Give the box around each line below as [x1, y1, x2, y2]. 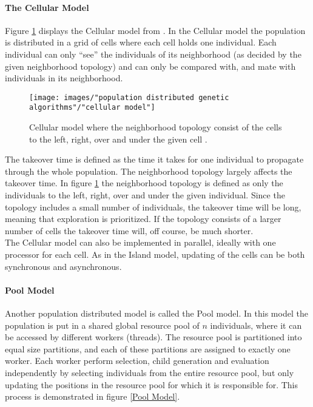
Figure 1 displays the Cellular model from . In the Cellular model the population [5, 24, 306, 36]
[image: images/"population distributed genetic [29, 93, 229, 102]
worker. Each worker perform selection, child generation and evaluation [5, 354, 269, 367]
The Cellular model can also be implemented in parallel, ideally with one [5, 236, 276, 249]
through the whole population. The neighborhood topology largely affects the [5, 164, 292, 177]
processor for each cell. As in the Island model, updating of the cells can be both [5, 248, 305, 261]
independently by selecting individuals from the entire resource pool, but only [5, 366, 294, 378]
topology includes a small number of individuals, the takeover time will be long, [5, 200, 301, 213]
